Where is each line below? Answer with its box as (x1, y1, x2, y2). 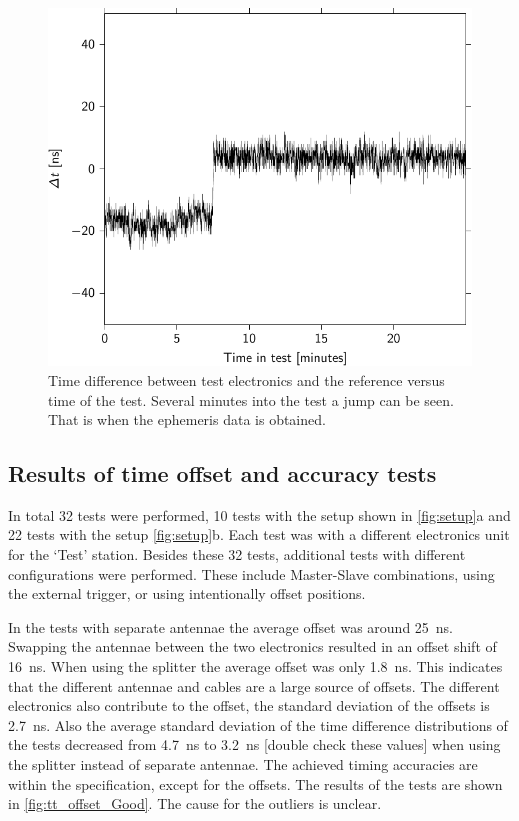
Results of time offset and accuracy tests (8, 458, 437, 489)
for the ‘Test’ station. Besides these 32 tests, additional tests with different (8, 544, 466, 565)
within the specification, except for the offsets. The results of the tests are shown (8, 773, 503, 794)
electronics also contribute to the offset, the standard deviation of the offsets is (8, 695, 490, 716)
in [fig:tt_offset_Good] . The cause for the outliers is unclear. (8, 793, 382, 814)
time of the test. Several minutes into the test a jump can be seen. (48, 389, 454, 410)
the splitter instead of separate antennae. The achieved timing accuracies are (8, 754, 478, 775)
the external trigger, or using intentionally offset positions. (8, 583, 366, 604)
